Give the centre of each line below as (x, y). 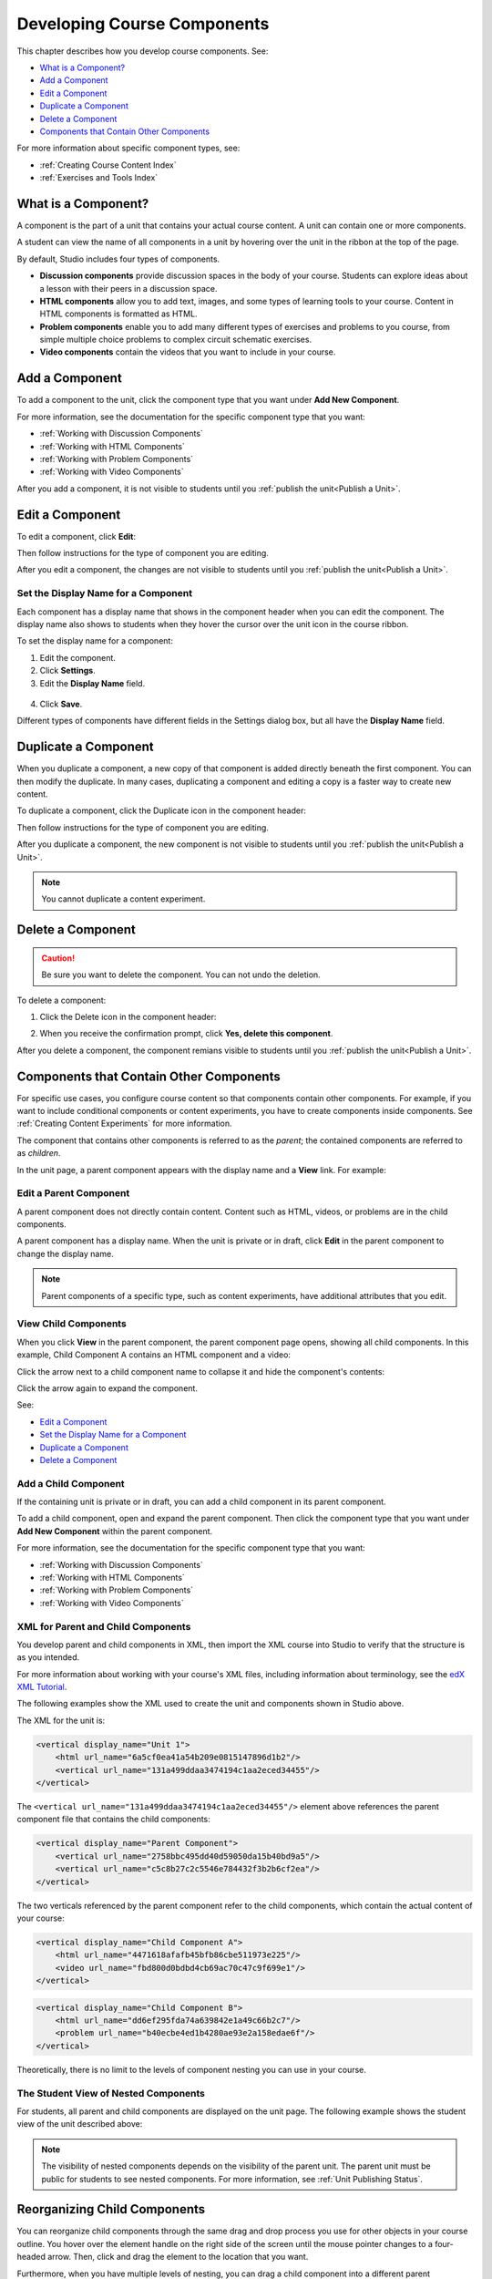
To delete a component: (61, 1000)
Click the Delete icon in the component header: (128, 1016)
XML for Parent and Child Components (104, 1626)
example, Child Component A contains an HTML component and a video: (154, 1355)
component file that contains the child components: (114, 1820)
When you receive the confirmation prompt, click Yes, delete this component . (186, 1034)
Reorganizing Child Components (111, 2209)
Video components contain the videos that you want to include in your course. (188, 352)
